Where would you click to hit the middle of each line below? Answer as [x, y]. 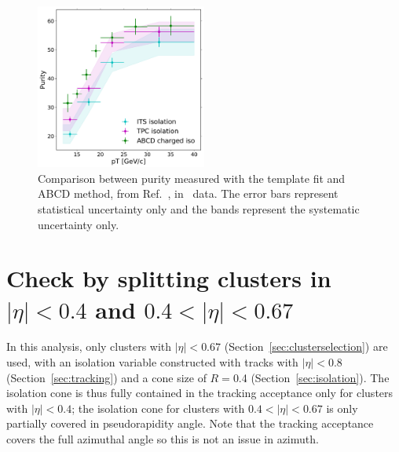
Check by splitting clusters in [169, 278]
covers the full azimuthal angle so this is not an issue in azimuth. [163, 439]
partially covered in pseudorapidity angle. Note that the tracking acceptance [190, 423]
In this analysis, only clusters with [89, 346]
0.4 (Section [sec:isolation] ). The [311, 377]
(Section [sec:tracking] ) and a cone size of [106, 377]
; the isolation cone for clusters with [158, 408]
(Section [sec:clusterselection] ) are [306, 346]
